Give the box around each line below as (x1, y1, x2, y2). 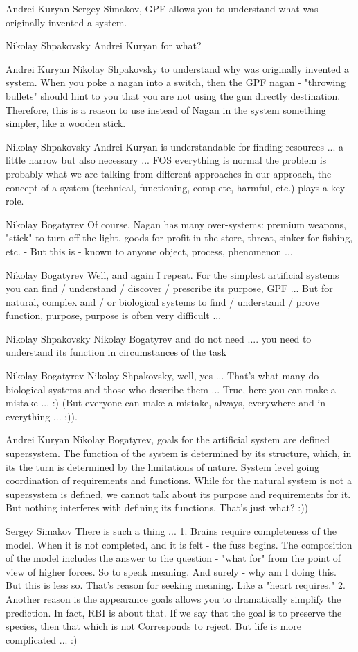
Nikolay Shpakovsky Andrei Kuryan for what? (6, 38, 202, 53)
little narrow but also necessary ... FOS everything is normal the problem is (6, 153, 327, 167)
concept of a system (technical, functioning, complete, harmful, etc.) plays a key (6, 180, 346, 194)
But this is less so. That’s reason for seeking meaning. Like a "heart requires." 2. (6, 578, 346, 592)
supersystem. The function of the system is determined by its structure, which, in (6, 446, 352, 461)
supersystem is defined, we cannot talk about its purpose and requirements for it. (6, 486, 351, 501)
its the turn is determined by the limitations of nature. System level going (6, 459, 320, 474)
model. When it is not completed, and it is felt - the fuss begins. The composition (6, 537, 352, 551)
